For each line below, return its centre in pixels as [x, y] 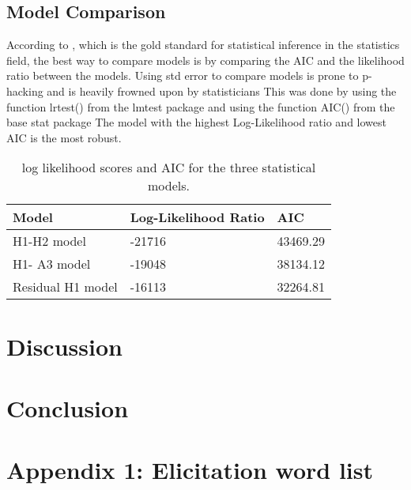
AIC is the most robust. [64, 137]
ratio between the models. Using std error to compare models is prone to [183, 75]
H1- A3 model [52, 264]
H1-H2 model [49, 241]
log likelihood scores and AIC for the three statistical [169, 168]
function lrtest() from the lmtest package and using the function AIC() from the [201, 106]
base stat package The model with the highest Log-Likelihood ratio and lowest [196, 122]
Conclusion [68, 407]
